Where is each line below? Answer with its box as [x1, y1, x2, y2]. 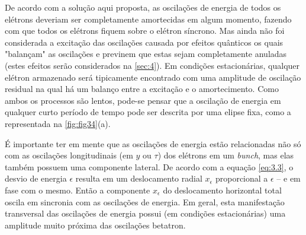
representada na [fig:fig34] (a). [5, 117, 111, 129]
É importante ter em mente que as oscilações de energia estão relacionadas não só [5, 137, 301, 150]
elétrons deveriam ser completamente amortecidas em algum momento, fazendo [5, 12, 292, 25]
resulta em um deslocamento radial [75, 172, 202, 185]
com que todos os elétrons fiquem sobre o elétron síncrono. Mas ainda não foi [5, 24, 285, 37]
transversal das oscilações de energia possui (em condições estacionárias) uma [5, 207, 286, 220]
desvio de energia [5, 172, 67, 185]
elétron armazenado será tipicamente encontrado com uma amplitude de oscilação [5, 71, 301, 83]
